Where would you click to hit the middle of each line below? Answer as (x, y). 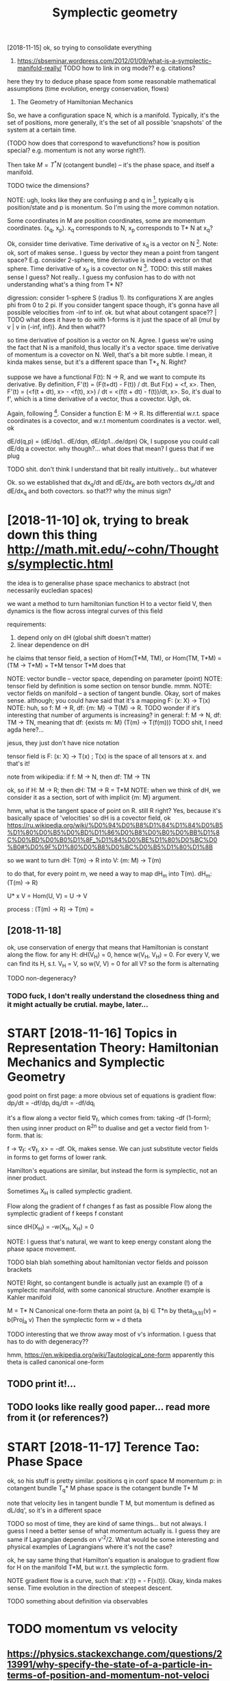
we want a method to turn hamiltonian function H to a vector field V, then (110, 604)
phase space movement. (42, 1248)
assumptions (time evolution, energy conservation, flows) (88, 89)
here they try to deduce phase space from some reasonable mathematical (112, 82)
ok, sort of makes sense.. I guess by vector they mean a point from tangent (113, 252)
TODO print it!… (42, 1384)
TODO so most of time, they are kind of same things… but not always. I (107, 1524)
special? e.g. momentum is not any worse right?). (76, 150)
